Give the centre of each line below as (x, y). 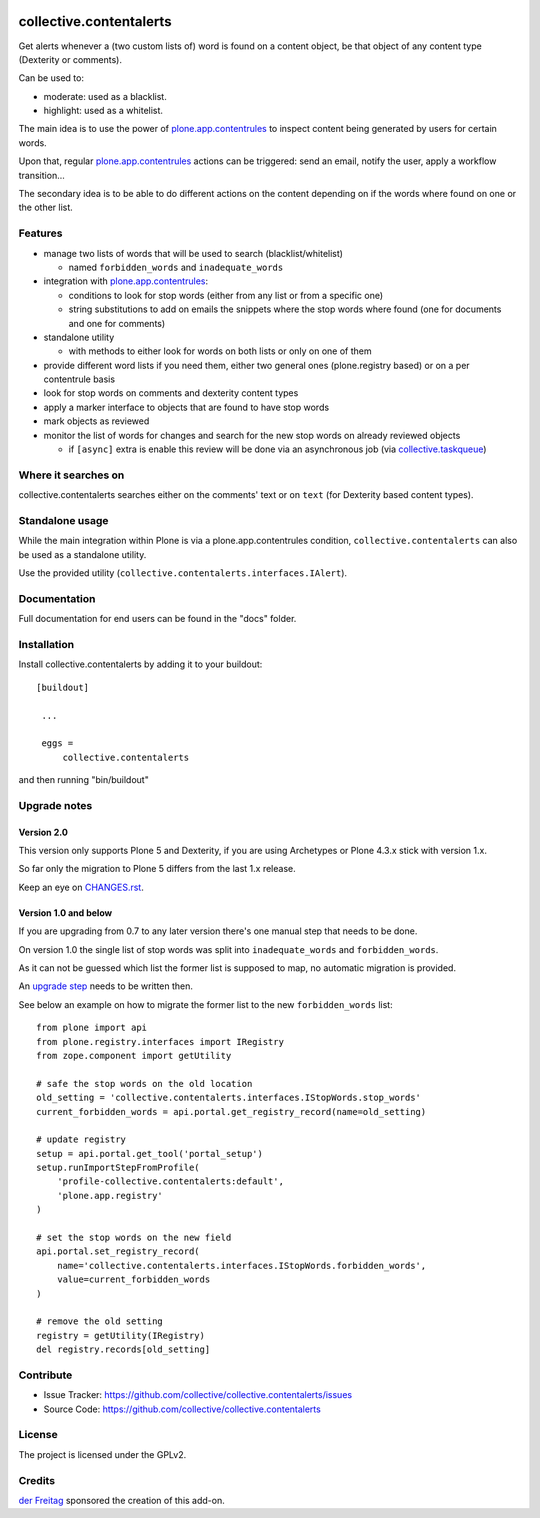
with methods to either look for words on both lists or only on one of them (220, 351)
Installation (46, 644)
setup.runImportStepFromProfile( (118, 1168)
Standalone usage (63, 520)
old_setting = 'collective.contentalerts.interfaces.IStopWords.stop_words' (229, 1098)
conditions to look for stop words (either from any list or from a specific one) (226, 295)
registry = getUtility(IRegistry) (120, 1335)
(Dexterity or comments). (70, 59)
